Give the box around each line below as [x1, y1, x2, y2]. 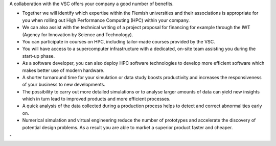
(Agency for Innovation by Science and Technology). [22, 31, 133, 38]
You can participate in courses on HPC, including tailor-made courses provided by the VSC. [22, 38, 216, 44]
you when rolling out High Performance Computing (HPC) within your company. [22, 17, 190, 23]
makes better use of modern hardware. [22, 67, 105, 74]
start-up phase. [22, 53, 55, 59]
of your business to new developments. [22, 82, 106, 88]
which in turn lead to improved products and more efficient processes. [22, 96, 171, 102]
